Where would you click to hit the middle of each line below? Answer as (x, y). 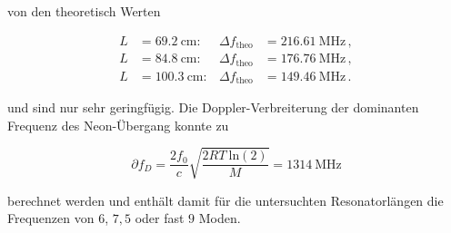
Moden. (220, 218)
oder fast (160, 218)
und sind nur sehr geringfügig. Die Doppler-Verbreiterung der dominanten (213, 107)
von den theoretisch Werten (84, 11)
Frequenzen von (51, 218)
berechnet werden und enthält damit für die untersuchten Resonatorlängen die (225, 200)
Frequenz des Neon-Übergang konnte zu (118, 125)
